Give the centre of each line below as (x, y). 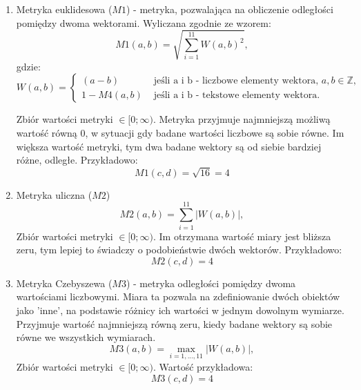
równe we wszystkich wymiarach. (86, 337)
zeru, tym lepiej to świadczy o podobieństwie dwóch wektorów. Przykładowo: (179, 250)
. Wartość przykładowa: (203, 366)
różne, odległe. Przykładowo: (77, 160)
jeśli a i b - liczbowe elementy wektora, (236, 80)
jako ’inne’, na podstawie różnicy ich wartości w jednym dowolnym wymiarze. (180, 310)
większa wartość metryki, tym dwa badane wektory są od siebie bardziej (169, 146)
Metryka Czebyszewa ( (64, 283)
